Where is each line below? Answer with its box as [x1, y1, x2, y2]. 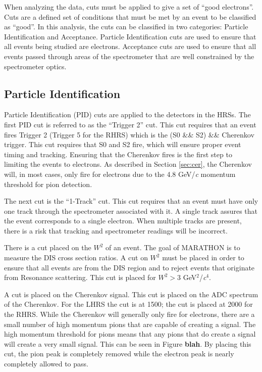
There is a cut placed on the [4, 242, 91, 253]
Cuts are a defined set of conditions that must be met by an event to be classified [4, 11, 256, 22]
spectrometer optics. [4, 61, 67, 71]
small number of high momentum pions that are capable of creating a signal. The [4, 318, 256, 329]
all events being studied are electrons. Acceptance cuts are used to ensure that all [4, 41, 256, 52]
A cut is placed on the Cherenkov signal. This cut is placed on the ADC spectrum [4, 289, 258, 299]
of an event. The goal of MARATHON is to [105, 242, 240, 253]
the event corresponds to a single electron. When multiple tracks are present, [4, 215, 242, 226]
